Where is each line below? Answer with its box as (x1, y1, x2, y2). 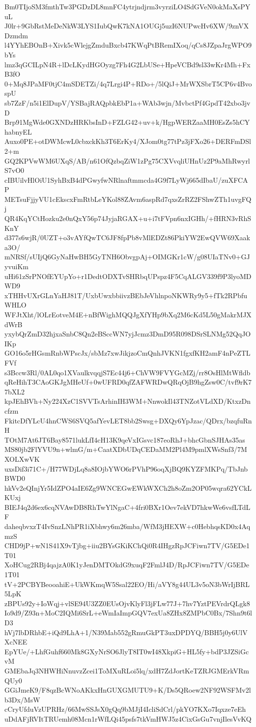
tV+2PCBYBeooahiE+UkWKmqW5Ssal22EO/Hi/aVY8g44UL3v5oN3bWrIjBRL (4, 579, 250, 589)
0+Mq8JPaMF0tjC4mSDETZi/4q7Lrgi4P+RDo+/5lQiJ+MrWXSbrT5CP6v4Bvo (4, 78, 252, 88)
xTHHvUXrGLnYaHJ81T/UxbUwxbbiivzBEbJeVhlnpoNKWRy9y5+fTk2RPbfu (4, 290, 248, 300)
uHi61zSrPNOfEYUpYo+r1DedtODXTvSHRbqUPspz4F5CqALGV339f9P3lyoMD (4, 271, 252, 281)
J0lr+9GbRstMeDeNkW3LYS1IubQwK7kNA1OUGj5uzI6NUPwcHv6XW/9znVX (4, 21, 249, 31)
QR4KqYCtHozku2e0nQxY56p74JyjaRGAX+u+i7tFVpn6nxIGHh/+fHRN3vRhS (4, 213, 251, 224)
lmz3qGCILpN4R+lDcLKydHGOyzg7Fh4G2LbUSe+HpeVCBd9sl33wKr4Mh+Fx (4, 59, 251, 69)
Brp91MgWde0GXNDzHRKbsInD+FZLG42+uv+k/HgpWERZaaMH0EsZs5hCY (4, 117, 250, 127)
